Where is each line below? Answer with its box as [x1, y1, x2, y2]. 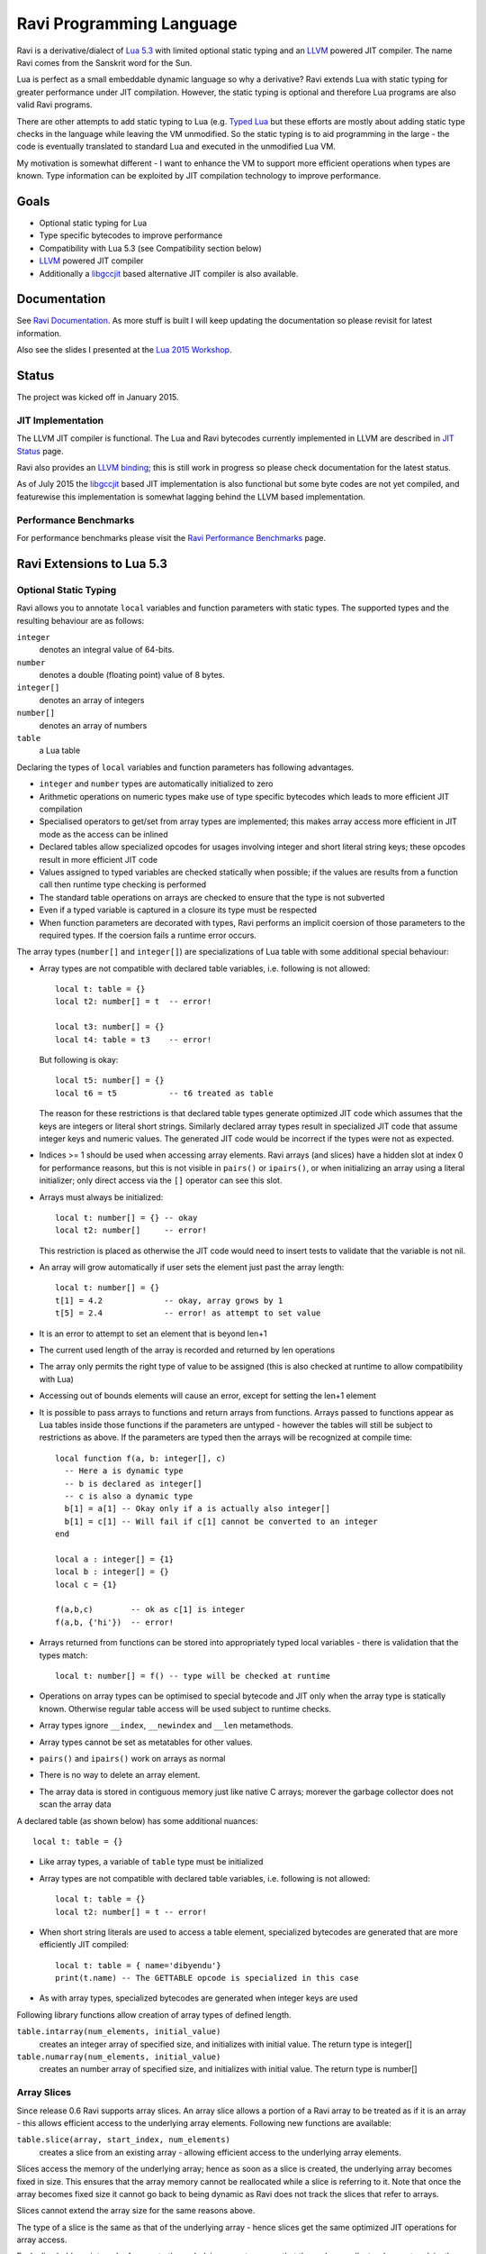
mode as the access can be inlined [39, 829, 168, 839]
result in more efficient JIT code [39, 854, 157, 865]
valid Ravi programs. [16, 99, 94, 110]
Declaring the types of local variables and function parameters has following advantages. [16, 762, 355, 773]
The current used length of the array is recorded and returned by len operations [39, 1344, 336, 1356]
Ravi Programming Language [16, 14, 238, 33]
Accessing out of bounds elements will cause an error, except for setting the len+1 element [39, 1390, 377, 1401]
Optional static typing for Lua [39, 217, 148, 228]
